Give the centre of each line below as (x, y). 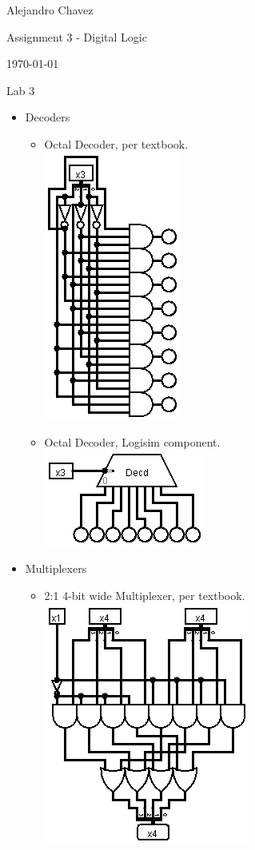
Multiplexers (56, 568)
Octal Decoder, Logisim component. (132, 442)
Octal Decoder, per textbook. (116, 143)
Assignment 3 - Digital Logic (77, 36)
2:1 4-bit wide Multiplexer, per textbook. (145, 595)
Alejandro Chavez (50, 10)
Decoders (48, 117)
